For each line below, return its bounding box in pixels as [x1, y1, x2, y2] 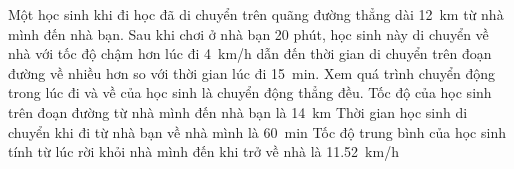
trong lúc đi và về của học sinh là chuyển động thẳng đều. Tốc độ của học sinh [8, 82, 492, 103]
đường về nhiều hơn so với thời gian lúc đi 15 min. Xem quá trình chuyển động [8, 62, 496, 83]
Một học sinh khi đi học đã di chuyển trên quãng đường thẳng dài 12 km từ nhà [8, 4, 504, 24]
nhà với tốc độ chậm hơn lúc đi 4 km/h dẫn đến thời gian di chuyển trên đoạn [8, 43, 492, 64]
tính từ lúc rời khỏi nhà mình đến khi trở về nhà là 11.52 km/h [8, 141, 399, 162]
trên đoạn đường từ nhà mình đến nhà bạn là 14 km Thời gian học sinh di [8, 101, 468, 122]
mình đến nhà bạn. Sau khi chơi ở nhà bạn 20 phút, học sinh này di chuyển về [8, 23, 489, 44]
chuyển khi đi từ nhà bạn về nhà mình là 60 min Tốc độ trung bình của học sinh [8, 121, 506, 142]
